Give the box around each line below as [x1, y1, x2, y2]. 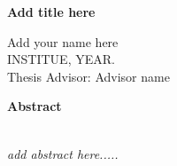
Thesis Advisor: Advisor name [7, 67, 170, 85]
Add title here [7, 3, 96, 20]
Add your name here [7, 32, 119, 51]
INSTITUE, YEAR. [7, 50, 115, 68]
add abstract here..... [7, 144, 119, 162]
